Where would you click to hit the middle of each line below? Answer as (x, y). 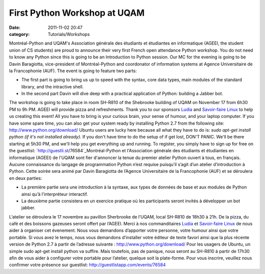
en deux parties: (26, 178)
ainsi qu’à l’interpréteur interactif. (55, 194)
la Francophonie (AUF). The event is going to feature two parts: (73, 71)
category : (19, 34)
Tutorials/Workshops (69, 34)
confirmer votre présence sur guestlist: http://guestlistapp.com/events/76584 (88, 265)
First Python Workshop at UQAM (77, 13)
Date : (15, 27)
